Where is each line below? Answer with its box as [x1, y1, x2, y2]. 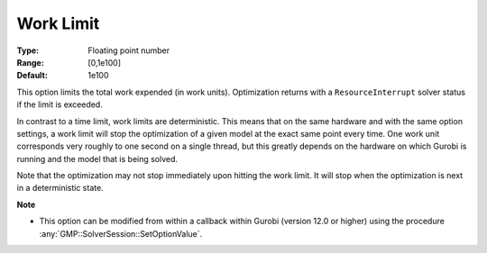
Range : [16, 57, 44, 68]
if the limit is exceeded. [16, 99, 103, 110]
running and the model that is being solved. [16, 153, 179, 164]
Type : [16, 45, 40, 56]
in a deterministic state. [16, 183, 104, 194]
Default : [16, 70, 49, 81]
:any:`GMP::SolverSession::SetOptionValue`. [39, 228, 203, 239]
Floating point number [87, 45, 170, 56]
